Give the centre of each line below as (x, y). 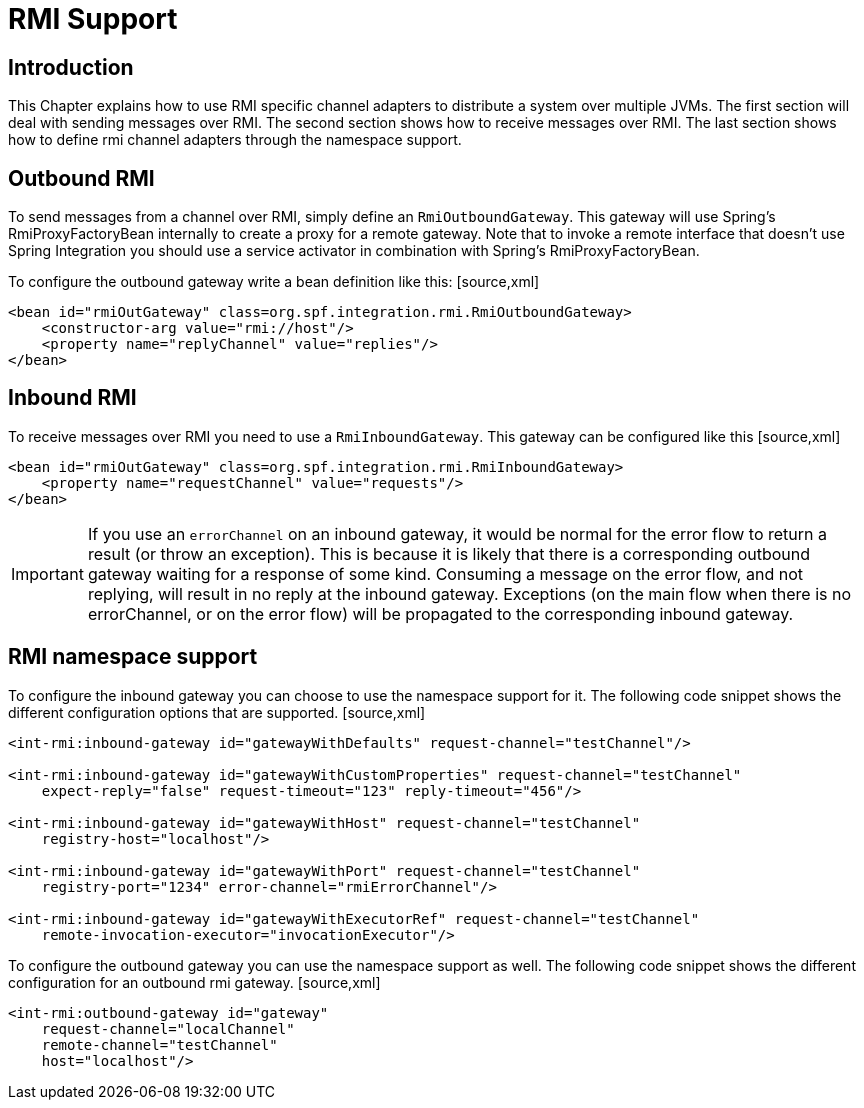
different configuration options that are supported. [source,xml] (217, 712)
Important (47, 573)
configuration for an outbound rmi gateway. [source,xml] (194, 982)
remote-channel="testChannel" (159, 1044)
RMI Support (93, 19)
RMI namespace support (133, 657)
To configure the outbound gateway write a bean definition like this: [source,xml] (274, 282)
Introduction (71, 67)
